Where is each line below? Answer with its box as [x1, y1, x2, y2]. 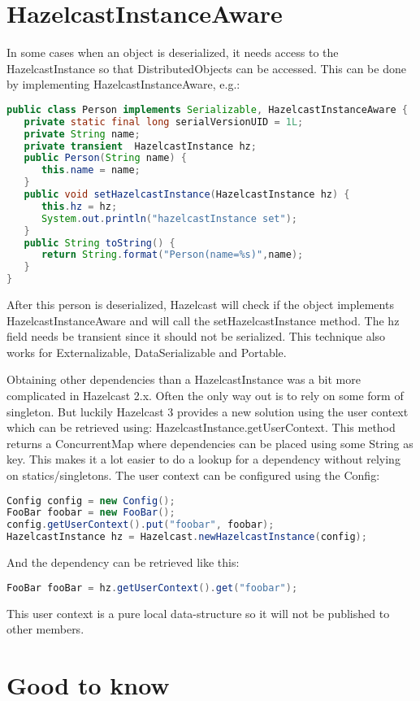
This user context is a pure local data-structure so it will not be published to [6, 604, 390, 621]
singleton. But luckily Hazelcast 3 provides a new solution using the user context [6, 403, 409, 420]
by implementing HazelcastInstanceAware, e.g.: [6, 76, 240, 93]
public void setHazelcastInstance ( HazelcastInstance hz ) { [24, 189, 350, 201]
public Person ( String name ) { [24, 152, 187, 164]
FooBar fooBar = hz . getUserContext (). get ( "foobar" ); [6, 581, 298, 594]
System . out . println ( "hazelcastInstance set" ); [41, 212, 298, 224]
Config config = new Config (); [6, 494, 175, 507]
